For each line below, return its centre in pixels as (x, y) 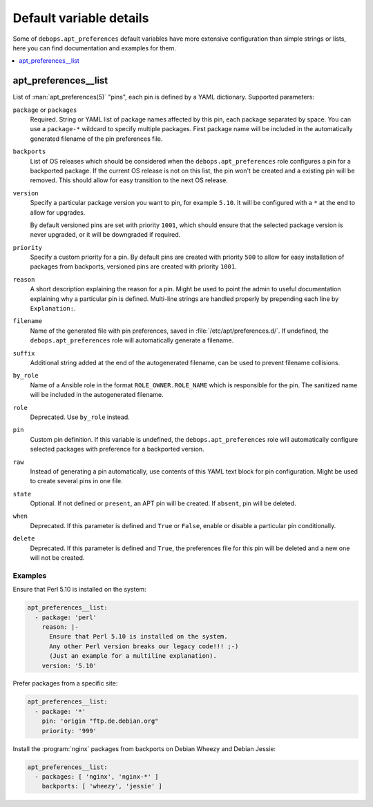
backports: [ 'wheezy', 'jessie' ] (102, 786)
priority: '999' (69, 731)
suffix (24, 353)
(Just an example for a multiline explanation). (133, 656)
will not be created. (57, 558)
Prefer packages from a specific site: (65, 683)
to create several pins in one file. (77, 481)
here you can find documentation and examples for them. (94, 48)
